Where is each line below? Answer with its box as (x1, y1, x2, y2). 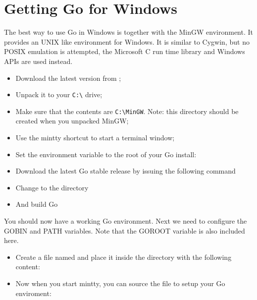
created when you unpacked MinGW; (15, 116, 129, 126)
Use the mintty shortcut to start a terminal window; (15, 132, 175, 142)
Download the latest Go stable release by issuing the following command (15, 166, 236, 176)
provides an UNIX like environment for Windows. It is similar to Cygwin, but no (4, 36, 250, 47)
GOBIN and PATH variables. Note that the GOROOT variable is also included (4, 225, 245, 236)
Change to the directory (15, 182, 89, 192)
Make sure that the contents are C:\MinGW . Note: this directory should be (15, 106, 239, 116)
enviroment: (15, 288, 51, 298)
